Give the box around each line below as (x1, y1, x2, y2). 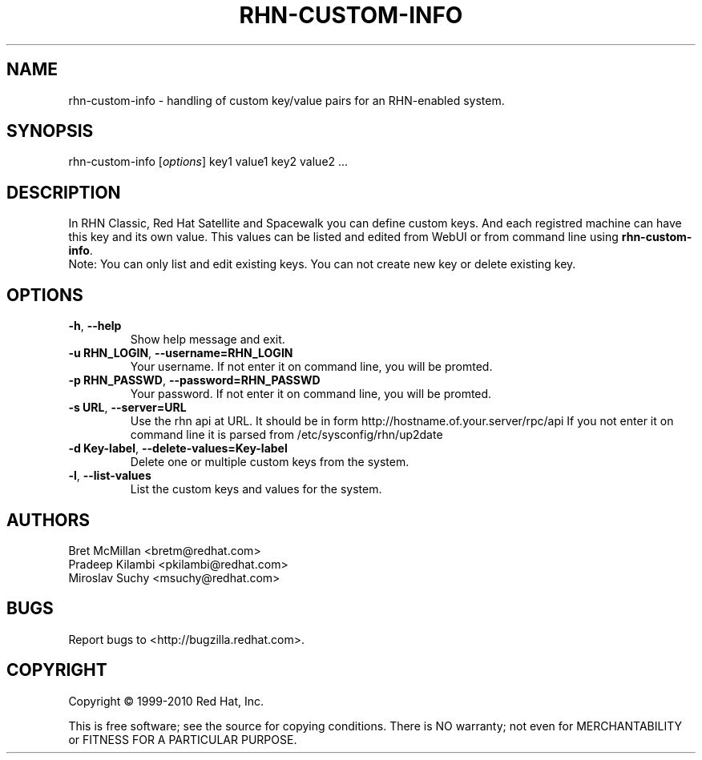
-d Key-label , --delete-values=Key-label (68, 441, 288, 456)
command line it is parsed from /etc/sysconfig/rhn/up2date (130, 428, 443, 442)
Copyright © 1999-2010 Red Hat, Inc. (68, 694, 264, 708)
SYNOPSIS (6, 121, 94, 142)
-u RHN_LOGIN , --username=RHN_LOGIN (68, 346, 293, 360)
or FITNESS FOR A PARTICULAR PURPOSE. (68, 732, 297, 746)
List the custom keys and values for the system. (130, 482, 382, 497)
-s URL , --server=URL (68, 400, 187, 415)
